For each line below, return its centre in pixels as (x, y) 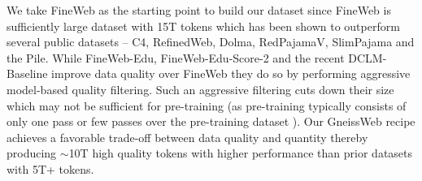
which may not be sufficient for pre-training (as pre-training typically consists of (207, 105)
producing (32, 153)
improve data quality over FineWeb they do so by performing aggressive (231, 73)
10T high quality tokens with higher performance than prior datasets (241, 153)
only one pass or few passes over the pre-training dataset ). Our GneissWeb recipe (211, 121)
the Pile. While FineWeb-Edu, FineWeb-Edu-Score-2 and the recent (176, 57)
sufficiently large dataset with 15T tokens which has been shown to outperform (203, 26)
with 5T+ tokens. (50, 168)
